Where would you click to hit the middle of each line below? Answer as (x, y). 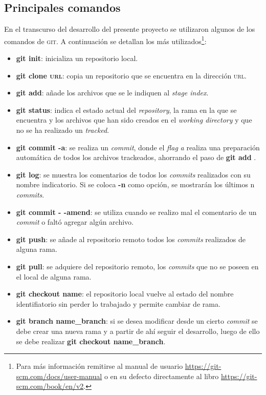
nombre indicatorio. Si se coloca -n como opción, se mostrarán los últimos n (135, 184)
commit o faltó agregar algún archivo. (75, 222)
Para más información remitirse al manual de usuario (99, 366)
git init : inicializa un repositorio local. (77, 58)
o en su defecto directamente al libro (161, 376)
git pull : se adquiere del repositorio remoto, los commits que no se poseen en (137, 266)
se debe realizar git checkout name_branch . (91, 341)
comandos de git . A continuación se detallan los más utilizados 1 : (105, 40)
